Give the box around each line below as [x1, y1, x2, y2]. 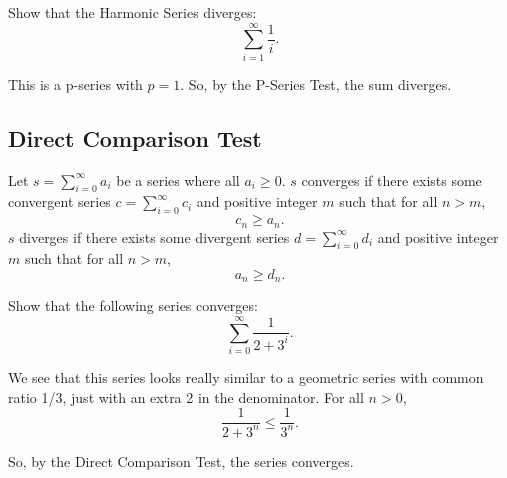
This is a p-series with [8, 73, 143, 94]
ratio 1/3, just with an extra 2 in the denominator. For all [8, 386, 364, 407]
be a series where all [116, 169, 240, 190]
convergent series [8, 191, 111, 212]
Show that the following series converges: [8, 295, 258, 316]
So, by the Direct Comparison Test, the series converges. [8, 450, 354, 471]
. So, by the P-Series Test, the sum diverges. [180, 73, 452, 94]
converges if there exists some [301, 169, 482, 190]
